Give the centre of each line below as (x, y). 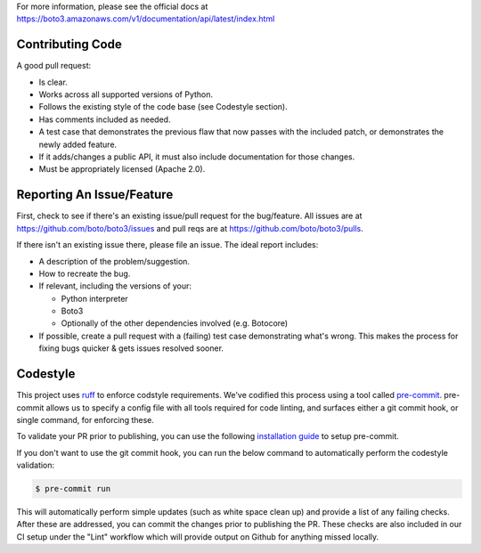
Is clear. (53, 82)
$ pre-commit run (73, 489)
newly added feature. (78, 144)
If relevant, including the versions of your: (115, 286)
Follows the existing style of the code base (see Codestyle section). (163, 107)
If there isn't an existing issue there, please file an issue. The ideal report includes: (167, 245)
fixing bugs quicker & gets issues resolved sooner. (131, 348)
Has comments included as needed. (105, 119)
